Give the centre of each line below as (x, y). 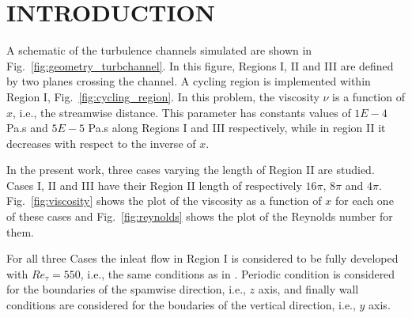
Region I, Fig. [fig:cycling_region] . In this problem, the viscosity (163, 96)
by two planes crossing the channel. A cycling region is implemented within (189, 81)
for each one (364, 201)
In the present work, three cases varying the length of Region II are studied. (191, 170)
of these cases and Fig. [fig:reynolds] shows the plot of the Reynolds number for (200, 216)
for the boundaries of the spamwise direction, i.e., (126, 289)
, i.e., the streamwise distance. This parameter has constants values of (182, 112)
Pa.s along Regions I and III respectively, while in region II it (237, 128)
